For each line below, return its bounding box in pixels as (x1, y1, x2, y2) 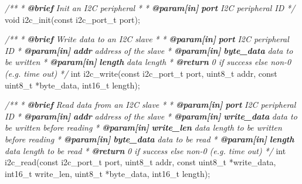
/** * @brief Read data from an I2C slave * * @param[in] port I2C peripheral (5, 98, 296, 111)
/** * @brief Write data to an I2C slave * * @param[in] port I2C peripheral (5, 33, 289, 45)
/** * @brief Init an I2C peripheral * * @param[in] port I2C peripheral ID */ (5, 2, 296, 13)
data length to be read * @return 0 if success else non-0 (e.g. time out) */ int (5, 144, 286, 156)
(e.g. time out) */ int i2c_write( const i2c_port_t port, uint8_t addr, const (5, 67, 277, 79)
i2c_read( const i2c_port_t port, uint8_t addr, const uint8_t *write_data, (5, 156, 276, 168)
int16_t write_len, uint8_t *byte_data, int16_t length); (5, 167, 211, 179)
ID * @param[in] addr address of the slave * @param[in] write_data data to (5, 110, 297, 122)
